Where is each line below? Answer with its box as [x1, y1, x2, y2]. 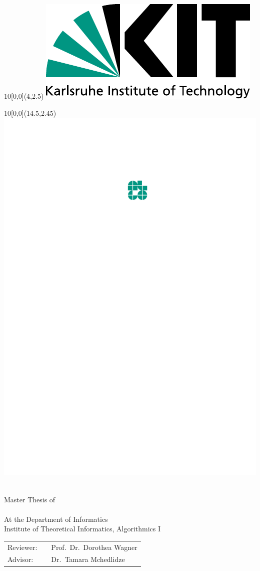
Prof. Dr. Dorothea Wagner [51, 541, 137, 552]
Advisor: [7, 554, 33, 564]
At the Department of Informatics [4, 513, 108, 524]
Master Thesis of [4, 494, 55, 504]
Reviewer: [7, 541, 37, 552]
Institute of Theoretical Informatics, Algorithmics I [4, 523, 161, 534]
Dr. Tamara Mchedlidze [51, 554, 125, 564]
